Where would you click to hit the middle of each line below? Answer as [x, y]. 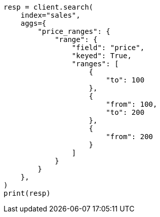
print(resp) [27, 193]
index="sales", [50, 15]
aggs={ [33, 23]
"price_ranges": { [74, 31]
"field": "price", [108, 48]
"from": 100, [132, 104]
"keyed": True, [102, 56]
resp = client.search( [49, 7]
